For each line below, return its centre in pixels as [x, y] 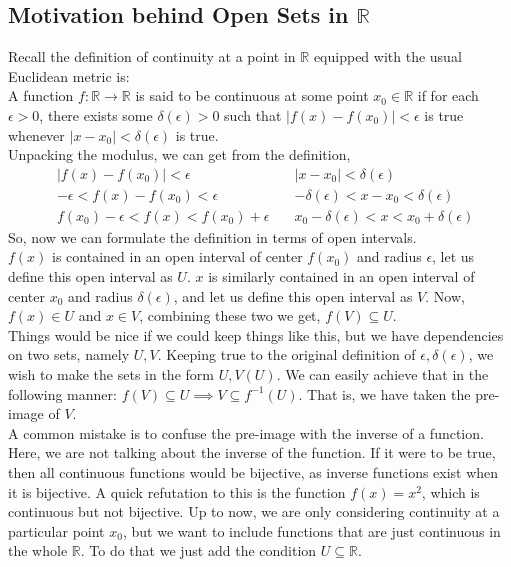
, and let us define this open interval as [293, 295]
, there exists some [96, 114]
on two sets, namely [69, 354]
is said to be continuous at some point [252, 95]
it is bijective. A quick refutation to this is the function [177, 491]
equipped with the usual [387, 56]
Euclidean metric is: [69, 75]
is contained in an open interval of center [177, 256]
